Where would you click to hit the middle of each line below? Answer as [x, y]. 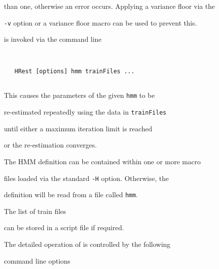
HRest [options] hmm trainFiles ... [74, 72]
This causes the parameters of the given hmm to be [79, 95]
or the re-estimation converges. [51, 145]
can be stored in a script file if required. [64, 227]
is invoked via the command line [53, 39]
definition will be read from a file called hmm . [71, 194]
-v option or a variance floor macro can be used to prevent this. [101, 22]
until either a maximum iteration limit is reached [78, 128]
